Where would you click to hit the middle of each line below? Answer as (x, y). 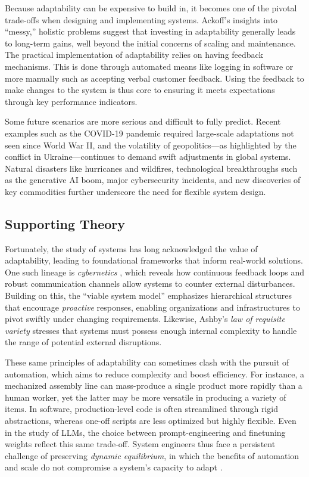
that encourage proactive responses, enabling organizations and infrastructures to (152, 307)
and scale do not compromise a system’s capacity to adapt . (114, 467)
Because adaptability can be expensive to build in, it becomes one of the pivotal (151, 8)
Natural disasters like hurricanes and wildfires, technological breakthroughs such (151, 168)
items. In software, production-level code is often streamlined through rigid (142, 409)
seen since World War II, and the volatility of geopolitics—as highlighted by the (151, 145)
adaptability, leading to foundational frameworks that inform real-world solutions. (154, 260)
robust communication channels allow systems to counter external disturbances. (150, 284)
